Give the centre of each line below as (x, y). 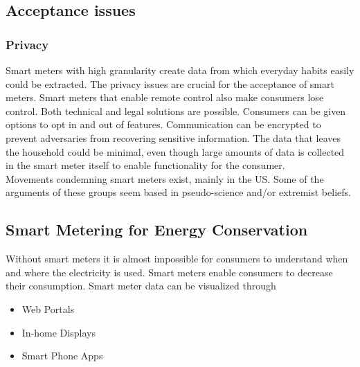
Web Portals (48, 308)
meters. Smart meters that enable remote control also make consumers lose (165, 97)
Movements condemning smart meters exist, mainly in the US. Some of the (165, 178)
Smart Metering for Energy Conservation (157, 230)
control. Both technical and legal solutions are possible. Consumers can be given (176, 110)
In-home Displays (58, 332)
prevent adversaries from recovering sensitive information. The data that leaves (173, 137)
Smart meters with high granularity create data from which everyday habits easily (180, 70)
